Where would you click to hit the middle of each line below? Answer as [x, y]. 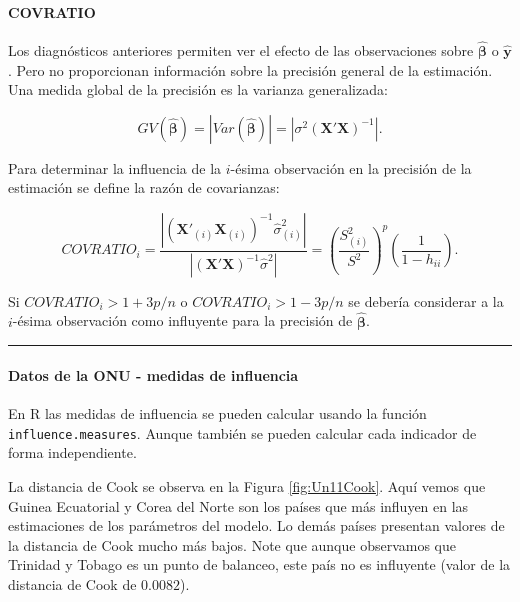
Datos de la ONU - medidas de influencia [153, 374]
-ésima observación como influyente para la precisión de [182, 320]
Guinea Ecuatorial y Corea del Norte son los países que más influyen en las [238, 505]
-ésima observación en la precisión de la [351, 167]
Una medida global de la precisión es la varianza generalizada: [198, 89]
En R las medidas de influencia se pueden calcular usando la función [217, 413]
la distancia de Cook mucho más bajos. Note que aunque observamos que [232, 544]
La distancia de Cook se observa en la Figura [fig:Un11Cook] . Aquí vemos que [247, 485]
